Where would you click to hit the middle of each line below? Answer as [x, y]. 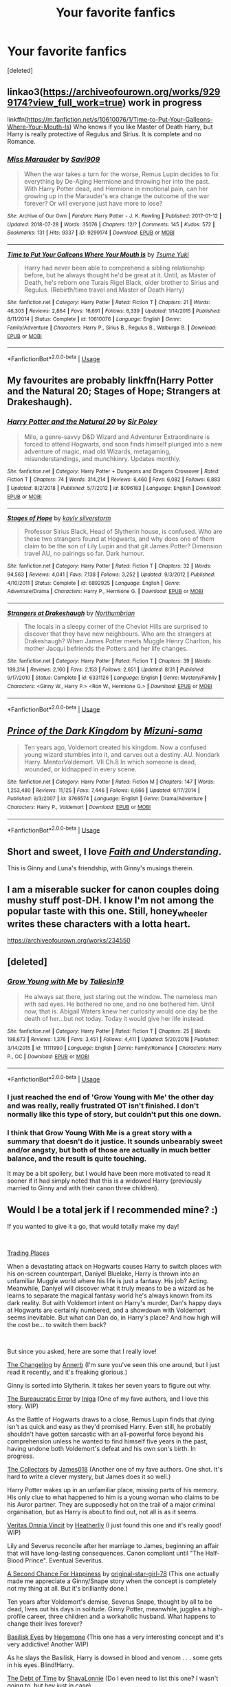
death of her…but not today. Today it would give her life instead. [114, 1018]
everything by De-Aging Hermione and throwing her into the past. [117, 182]
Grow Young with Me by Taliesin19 [66, 982]
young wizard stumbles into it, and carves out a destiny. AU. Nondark [122, 754]
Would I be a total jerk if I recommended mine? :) [113, 1210]
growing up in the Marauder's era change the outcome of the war [117, 196]
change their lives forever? [45, 1624]
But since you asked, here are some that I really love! [82, 1352]
